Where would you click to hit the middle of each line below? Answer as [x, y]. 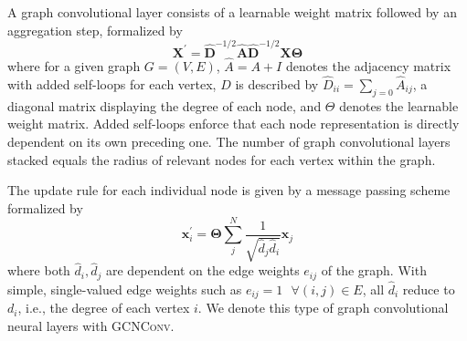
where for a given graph [74, 66]
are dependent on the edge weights [203, 270]
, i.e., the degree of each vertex [104, 308]
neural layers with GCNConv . [91, 326]
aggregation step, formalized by [95, 30]
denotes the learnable [399, 105]
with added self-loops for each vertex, [112, 83]
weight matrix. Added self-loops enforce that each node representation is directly [233, 124]
